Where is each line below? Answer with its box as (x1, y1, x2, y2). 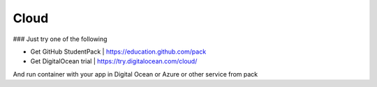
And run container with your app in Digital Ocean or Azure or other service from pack (13, 70, 258, 78)
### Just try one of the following (13, 35, 108, 43)
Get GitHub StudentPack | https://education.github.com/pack (30, 47, 207, 56)
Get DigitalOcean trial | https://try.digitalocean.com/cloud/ (30, 57, 198, 65)
